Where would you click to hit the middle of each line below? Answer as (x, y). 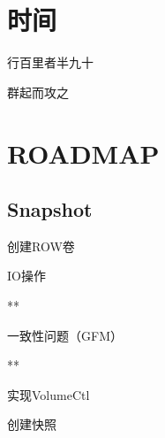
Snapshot (50, 209)
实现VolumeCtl (49, 394)
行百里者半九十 (50, 62)
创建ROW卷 (41, 246)
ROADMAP (83, 153)
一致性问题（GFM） (65, 335)
